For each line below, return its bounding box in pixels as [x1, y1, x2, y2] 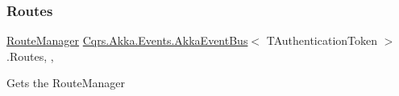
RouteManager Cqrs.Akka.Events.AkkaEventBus [6, 32, 248, 49]
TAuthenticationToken [266, 32, 378, 49]
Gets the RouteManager [6, 74, 126, 91]
